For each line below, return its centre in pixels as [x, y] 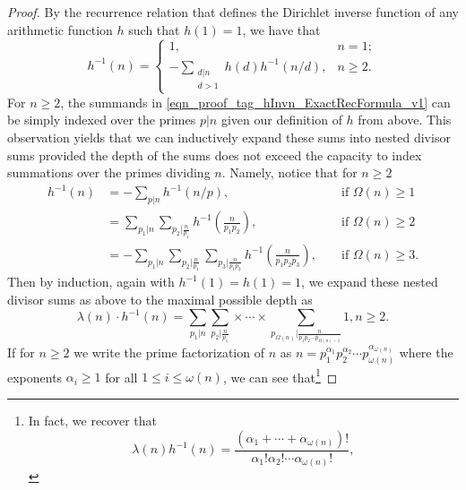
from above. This [405, 120]
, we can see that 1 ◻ [280, 375]
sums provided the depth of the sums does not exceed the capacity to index [215, 155]
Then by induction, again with [91, 282]
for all [121, 377]
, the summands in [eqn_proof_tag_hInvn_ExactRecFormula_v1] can [255, 102]
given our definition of [281, 120]
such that [154, 29]
